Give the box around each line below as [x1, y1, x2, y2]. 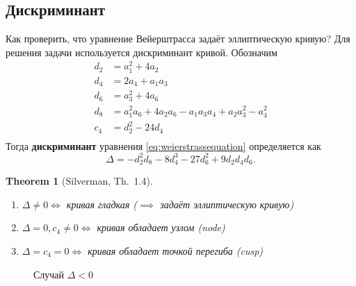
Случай [33, 267, 65, 281]
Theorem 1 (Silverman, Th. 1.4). [6, 174, 153, 188]
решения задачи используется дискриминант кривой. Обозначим [6, 44, 277, 59]
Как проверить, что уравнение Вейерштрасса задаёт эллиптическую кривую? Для [6, 31, 350, 46]
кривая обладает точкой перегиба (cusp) [88, 244, 264, 258]
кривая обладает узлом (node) [97, 220, 225, 235]
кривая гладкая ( [66, 196, 138, 211]
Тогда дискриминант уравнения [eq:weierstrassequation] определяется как [6, 138, 321, 153]
